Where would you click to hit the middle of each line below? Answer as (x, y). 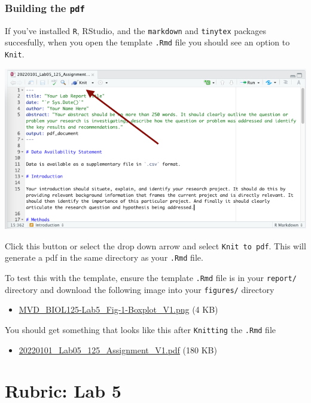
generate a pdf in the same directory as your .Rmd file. (104, 257)
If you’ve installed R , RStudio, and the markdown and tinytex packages (135, 30)
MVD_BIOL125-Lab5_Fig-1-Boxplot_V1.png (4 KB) (118, 309)
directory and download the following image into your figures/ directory (140, 289)
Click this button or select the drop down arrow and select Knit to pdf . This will (155, 245)
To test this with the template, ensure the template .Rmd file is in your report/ (151, 277)
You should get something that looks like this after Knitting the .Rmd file (141, 329)
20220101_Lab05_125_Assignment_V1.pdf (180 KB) (118, 349)
